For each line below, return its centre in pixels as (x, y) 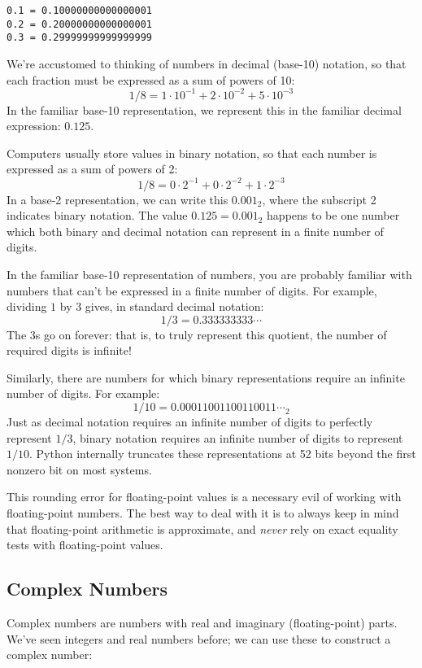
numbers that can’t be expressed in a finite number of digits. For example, (192, 290)
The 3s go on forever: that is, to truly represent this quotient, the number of (197, 334)
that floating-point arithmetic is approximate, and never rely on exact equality (202, 528)
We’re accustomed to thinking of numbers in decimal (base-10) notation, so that (207, 63)
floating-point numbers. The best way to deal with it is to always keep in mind (203, 513)
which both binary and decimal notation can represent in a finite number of (195, 231)
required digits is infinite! (69, 350)
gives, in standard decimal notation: (174, 306)
